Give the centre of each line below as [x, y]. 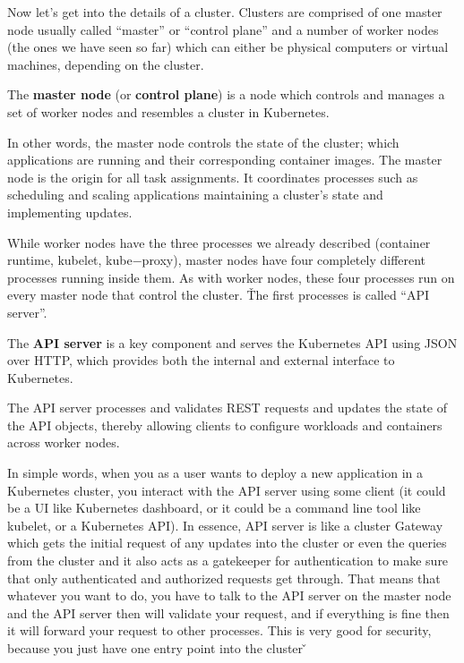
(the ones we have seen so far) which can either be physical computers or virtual [228, 47]
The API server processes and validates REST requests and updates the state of [227, 408]
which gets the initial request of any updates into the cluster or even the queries [227, 543]
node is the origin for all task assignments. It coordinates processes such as [213, 177]
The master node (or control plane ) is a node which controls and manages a [226, 94]
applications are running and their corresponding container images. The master [225, 160]
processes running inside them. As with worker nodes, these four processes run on [231, 277]
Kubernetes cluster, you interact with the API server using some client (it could [227, 490]
